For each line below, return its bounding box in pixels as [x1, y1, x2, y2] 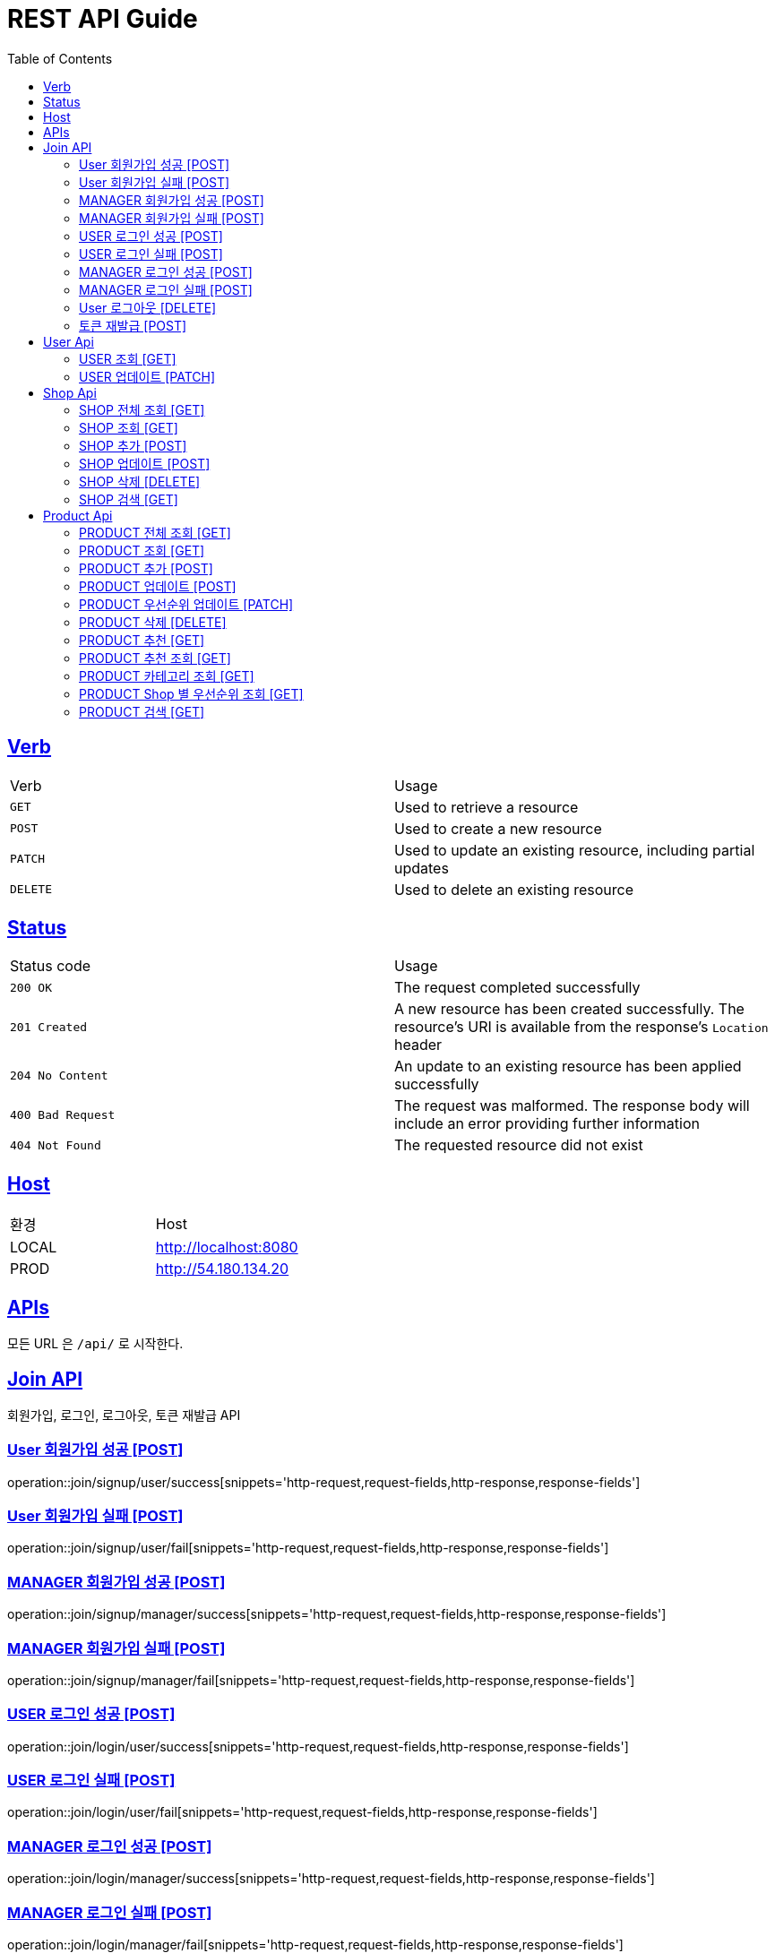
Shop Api [43, 384, 97, 400]
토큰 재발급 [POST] [79, 317, 187, 333]
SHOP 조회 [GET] [79, 419, 178, 435]
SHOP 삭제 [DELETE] [79, 473, 201, 489]
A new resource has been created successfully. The [394, 1000, 745, 1019]
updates [394, 858, 449, 877]
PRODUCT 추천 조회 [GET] [79, 650, 231, 666]
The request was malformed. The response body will [394, 1097, 750, 1115]
